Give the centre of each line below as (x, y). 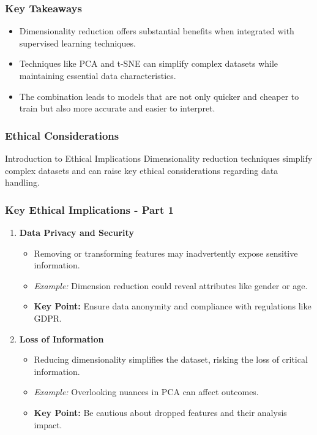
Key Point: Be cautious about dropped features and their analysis (160, 412)
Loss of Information (62, 339)
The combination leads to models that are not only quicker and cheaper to (159, 96)
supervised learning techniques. (77, 43)
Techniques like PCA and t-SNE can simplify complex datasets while (149, 63)
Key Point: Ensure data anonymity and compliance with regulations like (173, 306)
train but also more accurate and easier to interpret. (117, 108)
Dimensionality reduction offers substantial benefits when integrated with (157, 31)
